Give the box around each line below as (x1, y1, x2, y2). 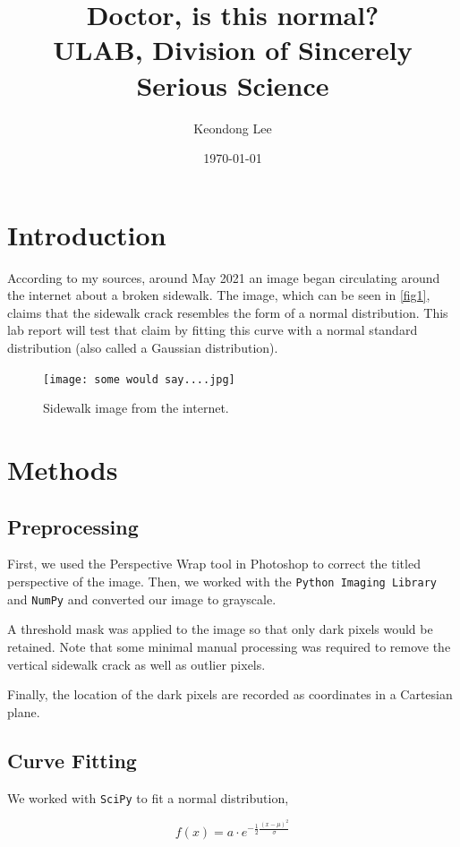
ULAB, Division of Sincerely (53, 31, 413, 68)
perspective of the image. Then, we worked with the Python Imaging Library (7, 572, 438, 591)
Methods (7, 451, 118, 488)
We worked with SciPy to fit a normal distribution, (7, 788, 289, 807)
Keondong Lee (193, 118, 272, 137)
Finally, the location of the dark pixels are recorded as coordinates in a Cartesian (7, 685, 453, 704)
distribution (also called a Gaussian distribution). (7, 338, 278, 356)
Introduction (7, 216, 166, 252)
